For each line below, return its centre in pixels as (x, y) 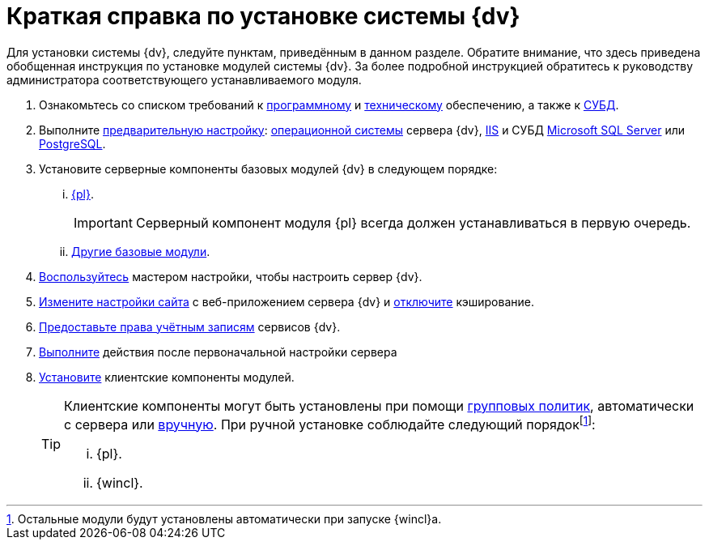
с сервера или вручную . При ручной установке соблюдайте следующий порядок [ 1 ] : (330, 423)
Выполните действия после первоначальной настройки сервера (218, 352)
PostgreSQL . (72, 143)
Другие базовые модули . (141, 251)
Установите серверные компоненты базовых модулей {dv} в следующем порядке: (268, 168)
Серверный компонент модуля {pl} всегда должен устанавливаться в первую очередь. (413, 222)
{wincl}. (120, 483)
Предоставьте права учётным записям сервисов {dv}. (190, 326)
